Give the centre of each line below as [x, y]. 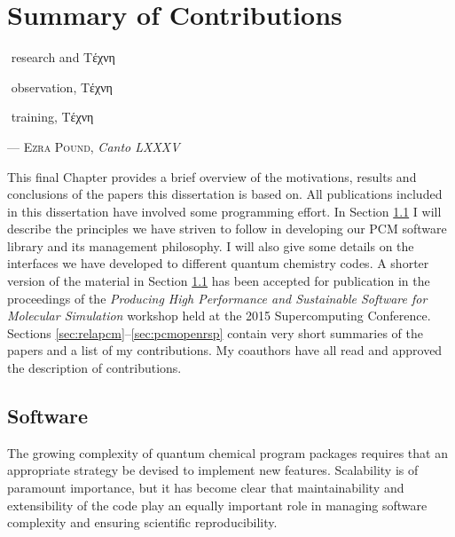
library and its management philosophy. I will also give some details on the [211, 245]
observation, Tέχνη [62, 87]
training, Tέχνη [52, 117]
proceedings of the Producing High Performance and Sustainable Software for [217, 298]
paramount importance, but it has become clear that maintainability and [206, 488]
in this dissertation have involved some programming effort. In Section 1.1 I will [224, 211]
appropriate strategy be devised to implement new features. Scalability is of [213, 470]
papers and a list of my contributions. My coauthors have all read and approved [225, 350]
